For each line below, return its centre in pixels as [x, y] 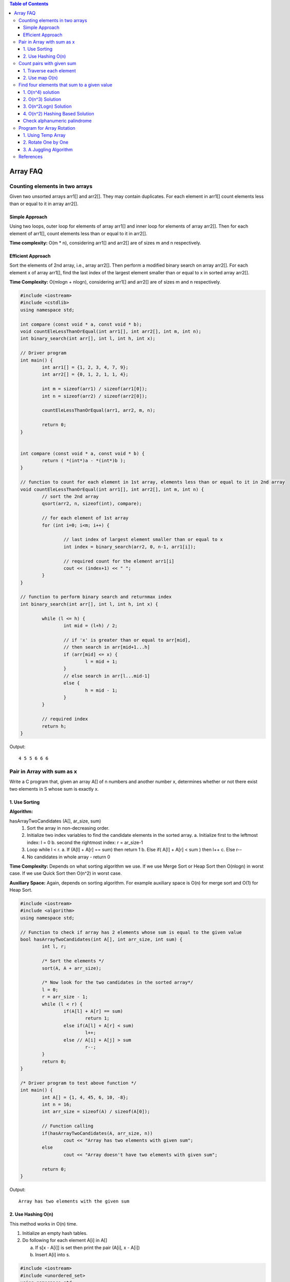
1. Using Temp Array [45, 135]
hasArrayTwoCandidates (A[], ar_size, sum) [55, 821]
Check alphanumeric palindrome [58, 121]
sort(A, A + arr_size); [72, 968]
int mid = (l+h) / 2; [90, 626]
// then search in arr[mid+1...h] [107, 647]
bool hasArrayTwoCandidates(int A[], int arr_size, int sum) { [101, 939]
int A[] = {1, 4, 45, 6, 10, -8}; [85, 1097]
